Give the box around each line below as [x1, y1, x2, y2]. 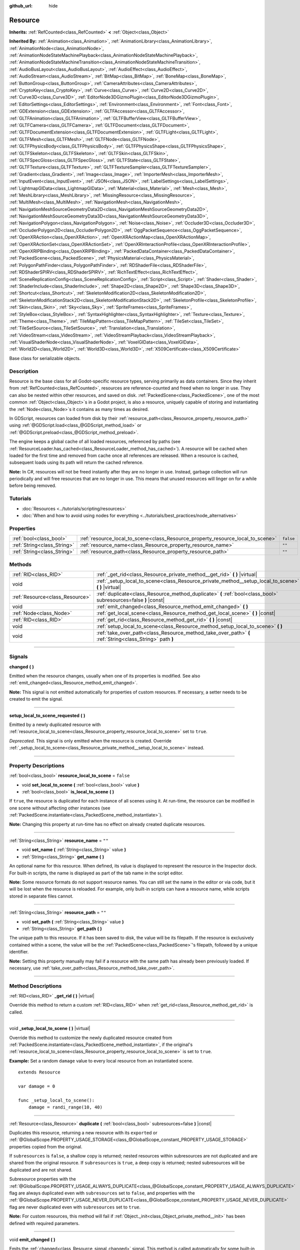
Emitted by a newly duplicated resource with [9, 721, 101, 727]
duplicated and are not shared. [9, 1166, 72, 1172]
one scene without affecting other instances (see [9, 805, 110, 811]
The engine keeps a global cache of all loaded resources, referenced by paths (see [9, 438, 181, 444]
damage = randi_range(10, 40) [28, 1104, 102, 1110]
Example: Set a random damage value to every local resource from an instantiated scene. [9, 1057, 193, 1063]
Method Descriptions [9, 982, 62, 989]
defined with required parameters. [9, 1220, 80, 1226]
